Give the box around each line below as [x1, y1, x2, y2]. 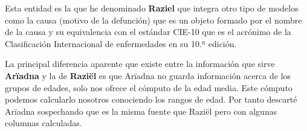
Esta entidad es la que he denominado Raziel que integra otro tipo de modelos [5, 2, 299, 14]
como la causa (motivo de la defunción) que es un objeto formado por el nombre [5, 13, 302, 26]
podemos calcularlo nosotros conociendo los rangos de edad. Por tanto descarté [5, 93, 297, 106]
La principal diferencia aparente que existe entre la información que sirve [5, 57, 275, 70]
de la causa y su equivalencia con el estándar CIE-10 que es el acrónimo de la [5, 25, 291, 38]
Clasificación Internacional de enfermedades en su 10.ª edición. [5, 37, 237, 50]
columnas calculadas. [5, 117, 82, 129]
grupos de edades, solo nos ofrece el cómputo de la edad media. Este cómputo [5, 81, 292, 94]
